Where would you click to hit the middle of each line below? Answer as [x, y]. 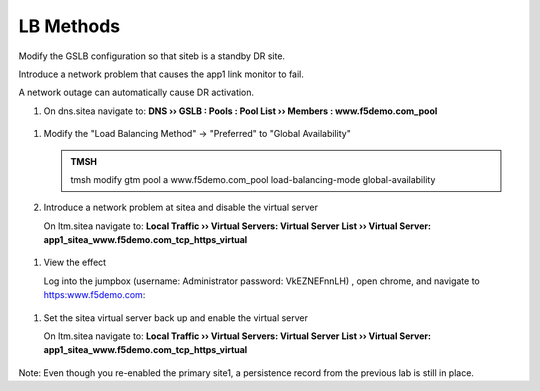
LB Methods [69, 26]
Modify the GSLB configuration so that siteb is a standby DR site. [151, 56]
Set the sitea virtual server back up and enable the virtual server [176, 317]
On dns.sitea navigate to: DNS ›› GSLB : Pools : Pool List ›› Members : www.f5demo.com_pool [240, 111]
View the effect [75, 262]
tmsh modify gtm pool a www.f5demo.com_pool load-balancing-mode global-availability [253, 179]
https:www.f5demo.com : [94, 295]
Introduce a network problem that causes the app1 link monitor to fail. [161, 74]
